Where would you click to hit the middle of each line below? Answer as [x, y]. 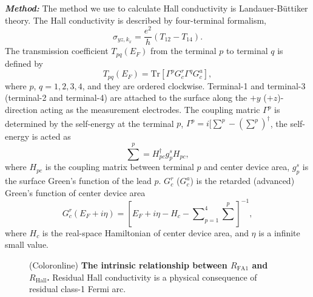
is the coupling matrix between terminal [119, 167]
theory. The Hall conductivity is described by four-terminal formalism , [136, 20]
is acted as [51, 136]
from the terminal [183, 51]
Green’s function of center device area [75, 192]
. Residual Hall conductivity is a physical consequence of [152, 277]
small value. [27, 244]
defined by [24, 63]
